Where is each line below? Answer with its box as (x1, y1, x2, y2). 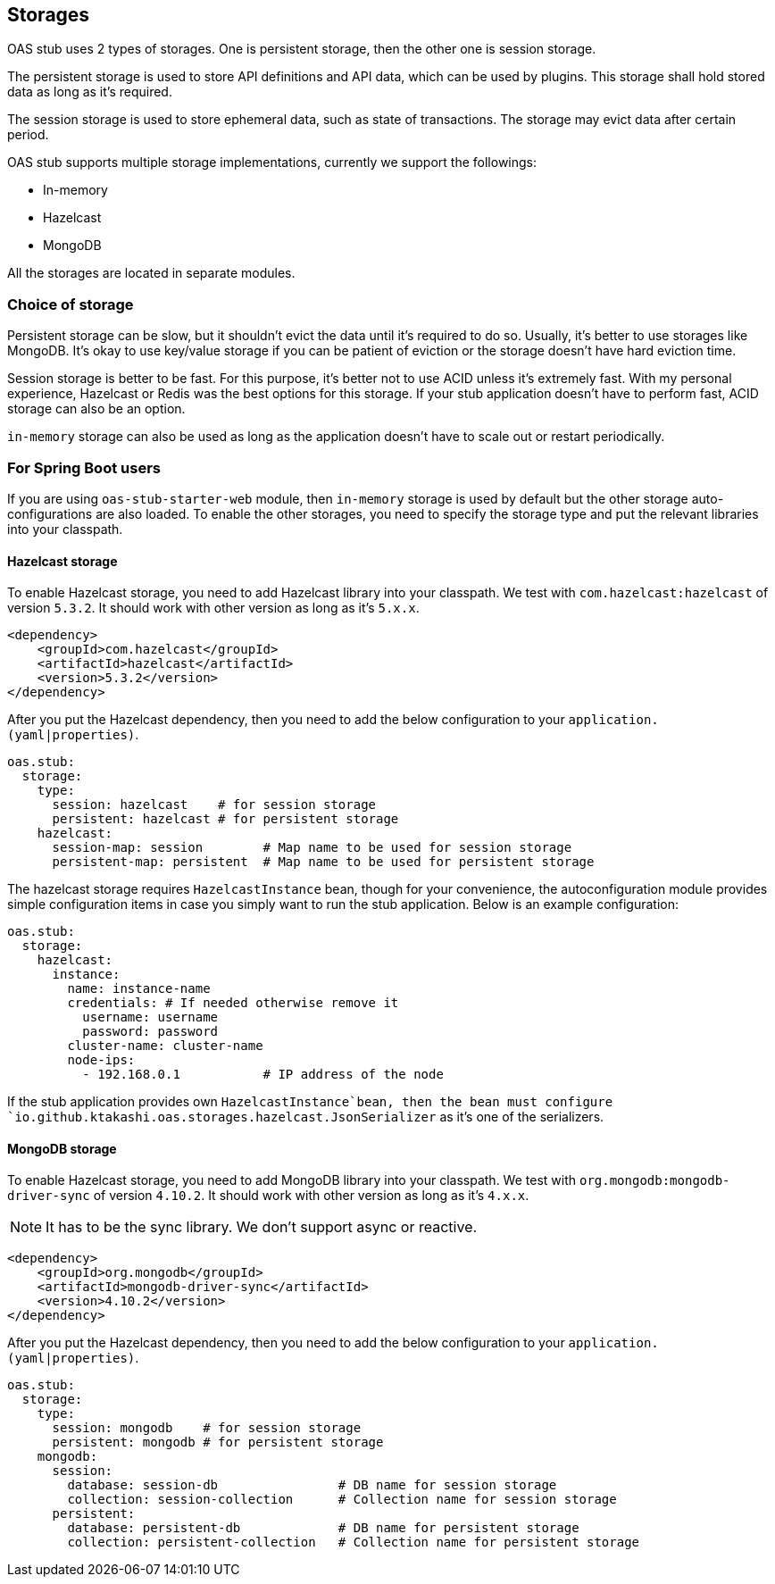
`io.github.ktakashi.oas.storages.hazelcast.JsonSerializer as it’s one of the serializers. (7, 1109, 604, 1125)
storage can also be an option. (7, 401, 186, 417)
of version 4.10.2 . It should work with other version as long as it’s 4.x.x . (93, 1188, 529, 1204)
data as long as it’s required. (7, 84, 172, 100)
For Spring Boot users (7, 458, 161, 477)
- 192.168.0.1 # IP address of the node (82, 1067, 444, 1082)
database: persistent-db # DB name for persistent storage (67, 1521, 579, 1536)
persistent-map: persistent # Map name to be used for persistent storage (52, 855, 595, 870)
